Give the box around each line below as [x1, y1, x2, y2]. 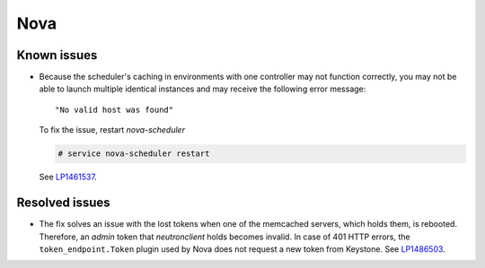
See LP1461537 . [39, 171, 98, 183]
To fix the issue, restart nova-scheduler [39, 125, 186, 135]
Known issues [16, 48, 98, 63]
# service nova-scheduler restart [57, 149, 210, 159]
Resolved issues [16, 195, 111, 211]
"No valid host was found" [55, 104, 174, 115]
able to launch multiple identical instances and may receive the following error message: [39, 83, 366, 94]
